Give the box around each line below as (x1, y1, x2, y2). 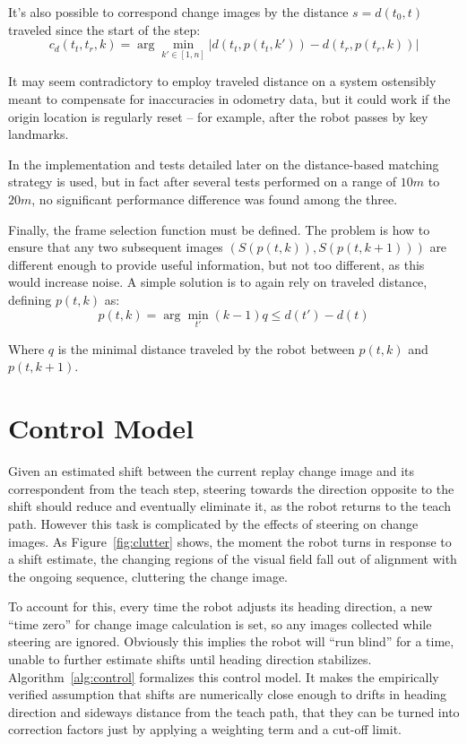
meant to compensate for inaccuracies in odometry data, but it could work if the (8, 90, 451, 108)
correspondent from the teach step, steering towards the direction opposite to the (8, 479, 454, 497)
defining (8, 290, 52, 308)
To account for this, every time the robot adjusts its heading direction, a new (8, 597, 433, 616)
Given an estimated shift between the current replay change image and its (8, 462, 415, 480)
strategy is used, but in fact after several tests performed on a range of (8, 172, 397, 191)
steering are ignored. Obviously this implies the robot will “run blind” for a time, (8, 632, 454, 651)
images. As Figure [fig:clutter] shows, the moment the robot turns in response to (8, 532, 452, 550)
